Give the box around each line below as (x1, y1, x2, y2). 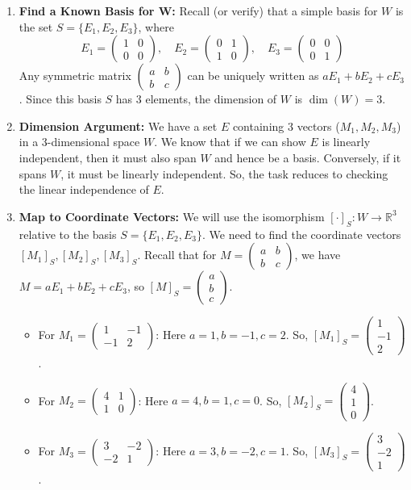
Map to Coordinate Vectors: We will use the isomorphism (19, 207, 325, 224)
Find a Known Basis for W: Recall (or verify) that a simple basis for (19, 2, 378, 19)
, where (138, 18, 174, 35)
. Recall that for (137, 246, 217, 263)
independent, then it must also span (19, 149, 197, 165)
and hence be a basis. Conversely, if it (214, 149, 401, 165)
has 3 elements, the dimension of (115, 90, 277, 107)
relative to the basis (19, 225, 117, 242)
